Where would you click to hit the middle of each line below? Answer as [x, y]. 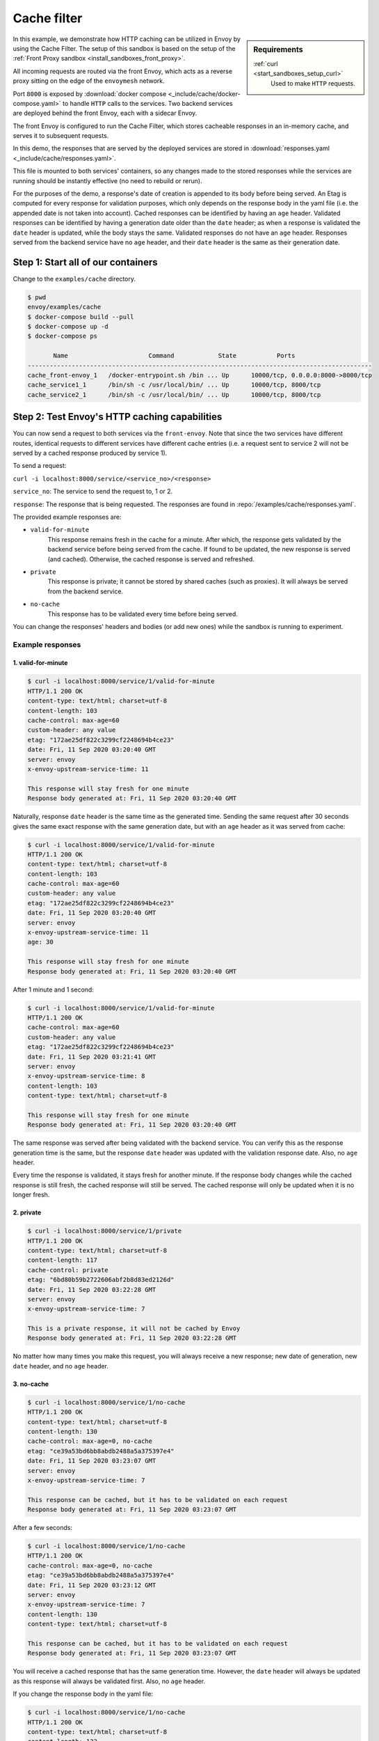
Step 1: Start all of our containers [85, 262]
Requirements [278, 49]
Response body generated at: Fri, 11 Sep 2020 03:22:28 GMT [132, 1338]
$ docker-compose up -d [68, 327]
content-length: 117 [62, 1260]
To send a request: [40, 466]
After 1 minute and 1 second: [53, 990]
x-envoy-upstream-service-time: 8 [86, 1076]
